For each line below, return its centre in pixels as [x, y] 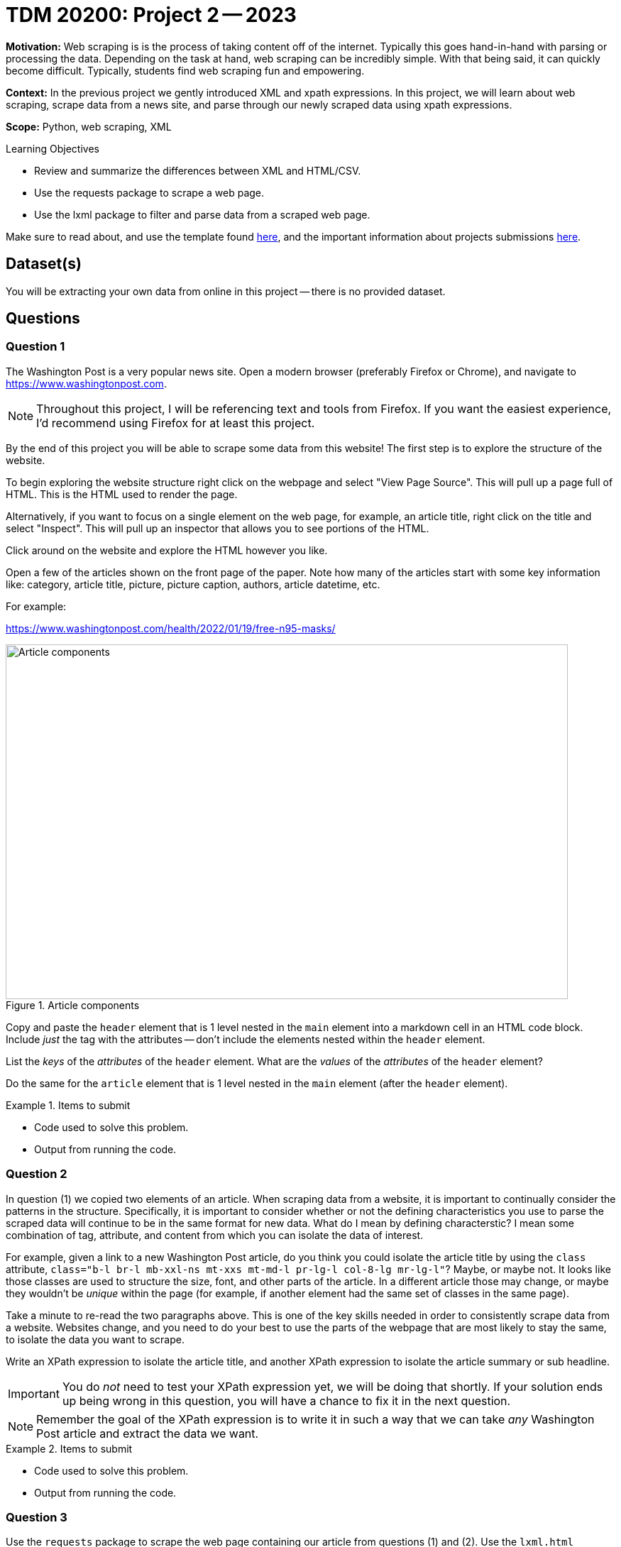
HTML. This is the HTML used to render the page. [122, 494]
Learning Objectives [53, 148]
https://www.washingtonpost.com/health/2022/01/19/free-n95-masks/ [171, 628]
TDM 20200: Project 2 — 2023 [151, 15]
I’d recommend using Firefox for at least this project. [176, 423]
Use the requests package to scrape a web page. [149, 192]
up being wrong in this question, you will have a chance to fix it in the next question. [286, 1400]
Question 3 [37, 1517]
